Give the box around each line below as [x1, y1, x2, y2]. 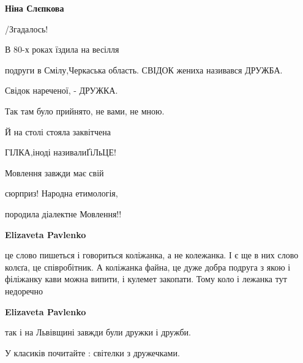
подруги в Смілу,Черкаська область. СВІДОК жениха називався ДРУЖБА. [5, 63, 283, 76]
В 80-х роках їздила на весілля [5, 43, 119, 56]
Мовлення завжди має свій [5, 166, 104, 179]
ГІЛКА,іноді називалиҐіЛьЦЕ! [5, 146, 116, 159]
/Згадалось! [5, 22, 48, 35]
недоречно [5, 284, 43, 297]
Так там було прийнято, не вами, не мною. [5, 104, 165, 117]
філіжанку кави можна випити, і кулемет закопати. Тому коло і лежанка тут [5, 272, 287, 285]
